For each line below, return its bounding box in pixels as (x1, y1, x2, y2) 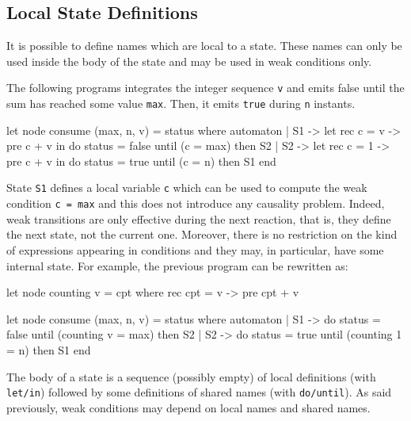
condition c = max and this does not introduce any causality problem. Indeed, (6, 195, 385, 212)
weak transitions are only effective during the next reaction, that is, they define (6, 210, 391, 227)
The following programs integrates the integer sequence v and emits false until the (6, 79, 405, 96)
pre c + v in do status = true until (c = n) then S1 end (6, 152, 276, 169)
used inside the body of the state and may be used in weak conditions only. (6, 52, 372, 69)
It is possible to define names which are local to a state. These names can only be (6, 37, 402, 54)
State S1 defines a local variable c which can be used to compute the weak (6, 179, 367, 196)
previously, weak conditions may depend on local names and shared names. (6, 399, 371, 415)
